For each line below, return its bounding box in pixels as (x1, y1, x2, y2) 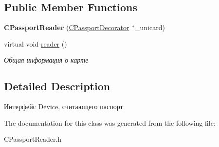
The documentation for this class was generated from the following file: (4, 117, 216, 128)
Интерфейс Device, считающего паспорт (4, 101, 123, 112)
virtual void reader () (4, 38, 67, 49)
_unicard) (135, 22, 165, 33)
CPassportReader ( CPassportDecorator (4, 22, 129, 33)
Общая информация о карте (4, 55, 89, 65)
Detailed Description (4, 79, 110, 94)
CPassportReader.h (4, 134, 62, 144)
